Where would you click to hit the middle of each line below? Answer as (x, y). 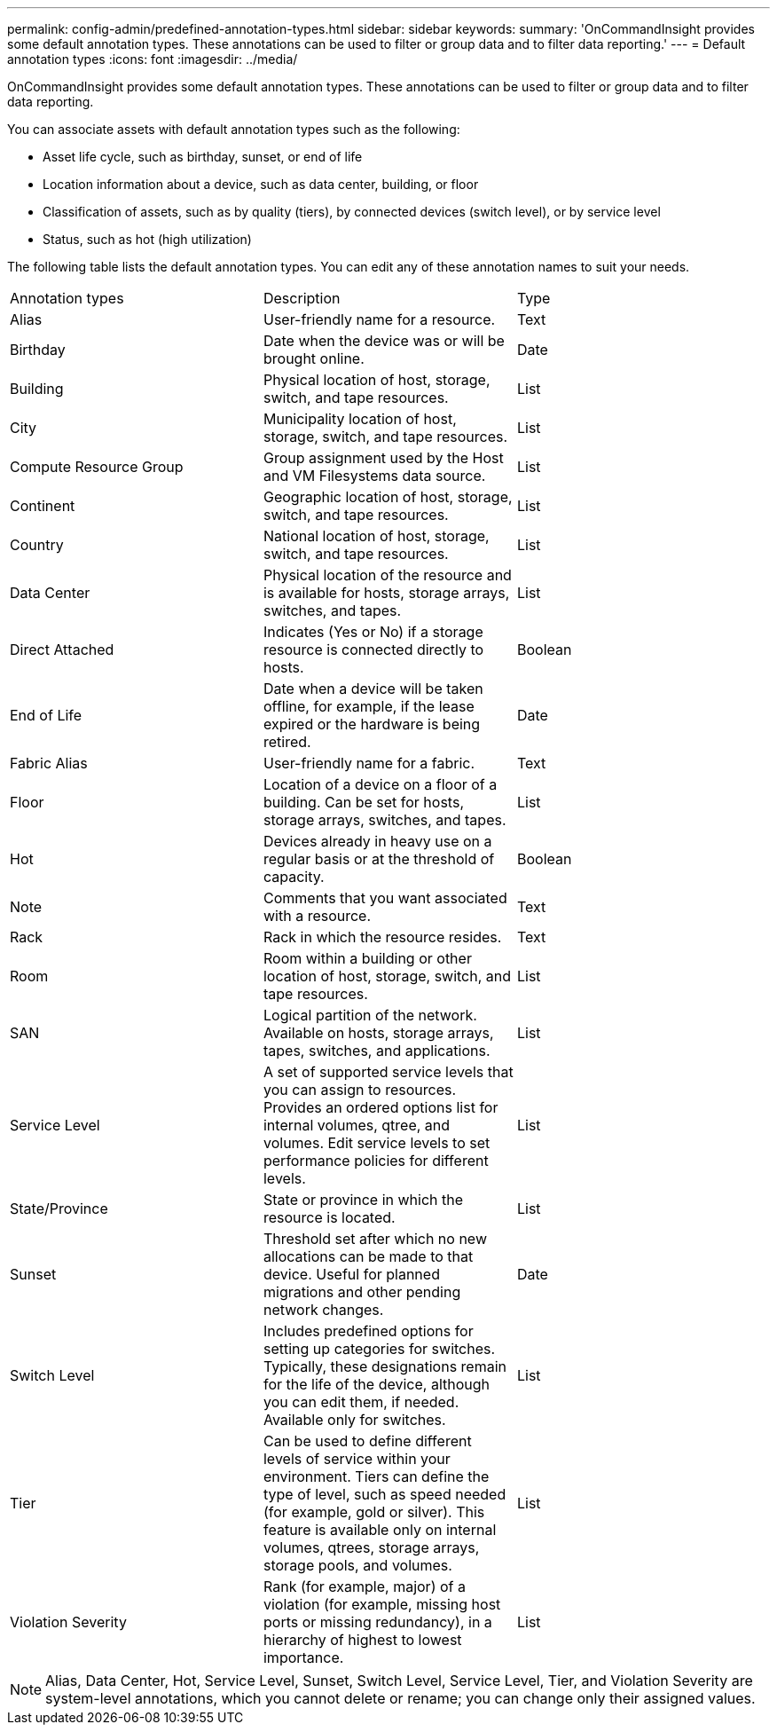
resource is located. (329, 1217)
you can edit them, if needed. (361, 1402)
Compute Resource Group (97, 467)
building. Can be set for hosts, (363, 802)
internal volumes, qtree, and (357, 1125)
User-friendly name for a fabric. (369, 763)
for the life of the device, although (377, 1384)
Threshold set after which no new (375, 1239)
